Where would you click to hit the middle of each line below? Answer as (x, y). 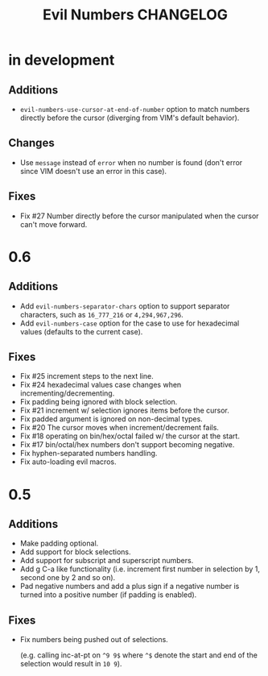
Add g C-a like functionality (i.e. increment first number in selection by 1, (140, 569)
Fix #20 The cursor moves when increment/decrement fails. (120, 428)
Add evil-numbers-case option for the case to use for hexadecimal (130, 323)
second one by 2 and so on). (68, 578)
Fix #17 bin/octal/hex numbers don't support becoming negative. (127, 445)
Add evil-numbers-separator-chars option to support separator (125, 306)
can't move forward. (54, 224)
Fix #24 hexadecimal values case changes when (101, 385)
